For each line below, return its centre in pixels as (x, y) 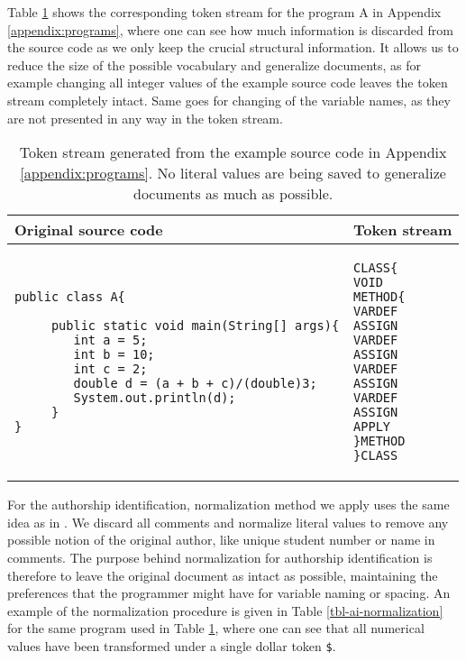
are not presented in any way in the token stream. (145, 118)
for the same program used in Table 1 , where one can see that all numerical (216, 628)
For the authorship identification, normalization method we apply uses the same (228, 505)
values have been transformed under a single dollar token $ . (172, 645)
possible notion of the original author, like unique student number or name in (221, 540)
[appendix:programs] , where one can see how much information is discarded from (230, 29)
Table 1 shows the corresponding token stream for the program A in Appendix (224, 12)
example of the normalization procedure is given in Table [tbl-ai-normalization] (225, 610)
